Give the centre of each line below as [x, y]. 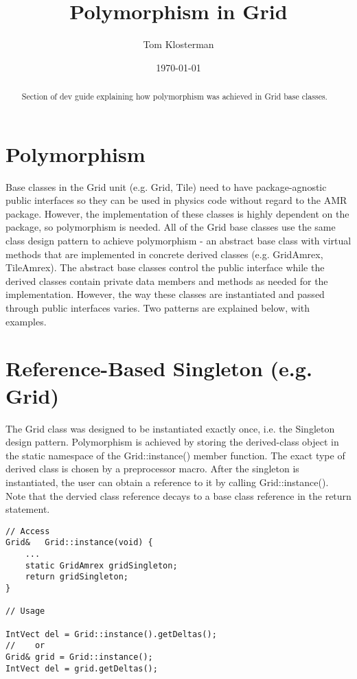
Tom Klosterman [178, 44]
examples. [26, 321]
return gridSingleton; [77, 577]
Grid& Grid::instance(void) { [79, 543]
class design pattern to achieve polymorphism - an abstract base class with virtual [178, 241]
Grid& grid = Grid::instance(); [79, 657]
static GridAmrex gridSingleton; [101, 565]
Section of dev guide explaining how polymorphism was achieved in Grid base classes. [174, 96]
